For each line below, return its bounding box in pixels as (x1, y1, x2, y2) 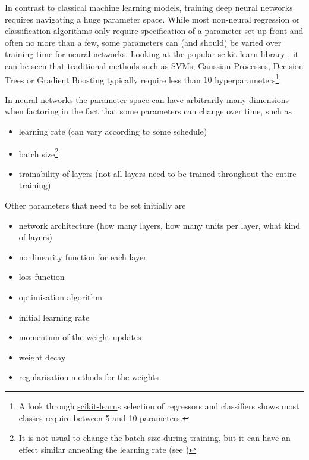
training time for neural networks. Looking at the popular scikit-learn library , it (5, 48, 299, 60)
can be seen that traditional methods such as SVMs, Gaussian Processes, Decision (5, 59, 304, 72)
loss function (18, 271, 65, 283)
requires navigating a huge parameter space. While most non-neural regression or (5, 13, 300, 25)
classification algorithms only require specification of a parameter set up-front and (5, 24, 304, 37)
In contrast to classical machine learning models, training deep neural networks (5, 1, 293, 13)
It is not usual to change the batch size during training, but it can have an (18, 431, 291, 444)
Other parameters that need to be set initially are (5, 199, 186, 212)
